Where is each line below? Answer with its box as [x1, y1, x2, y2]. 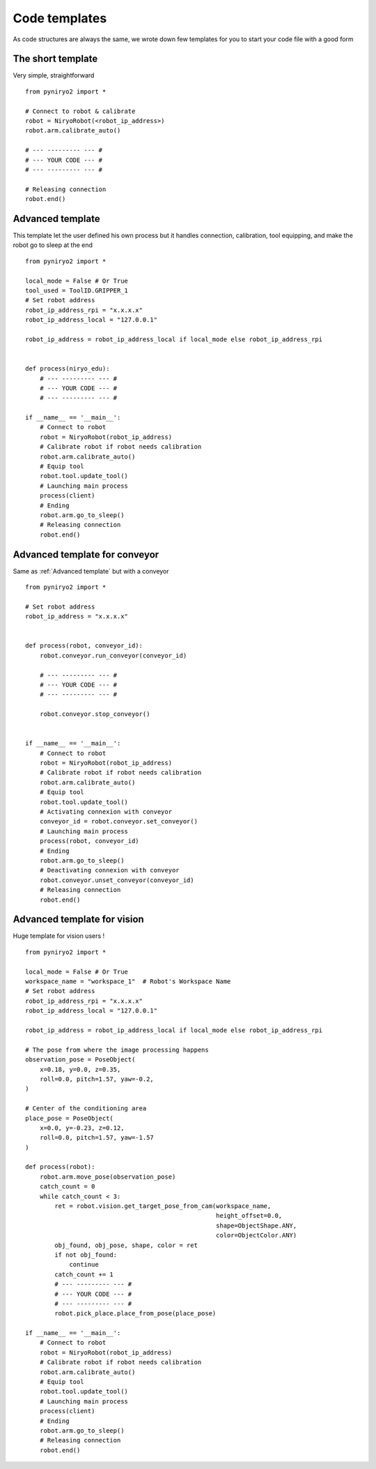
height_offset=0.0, [216, 1211, 283, 1220]
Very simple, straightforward [13, 71, 95, 80]
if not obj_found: [54, 1251, 118, 1259]
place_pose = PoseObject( [25, 1114, 114, 1122]
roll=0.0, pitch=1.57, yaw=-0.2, [39, 1075, 155, 1083]
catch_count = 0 [39, 1183, 95, 1191]
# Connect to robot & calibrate [25, 107, 136, 115]
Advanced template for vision [13, 914, 144, 925]
